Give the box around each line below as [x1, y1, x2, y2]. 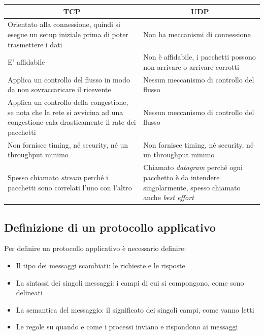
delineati [16, 287, 43, 298]
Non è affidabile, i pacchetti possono [143, 51, 256, 62]
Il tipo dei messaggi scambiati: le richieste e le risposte [16, 260, 185, 270]
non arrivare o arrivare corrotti [143, 61, 239, 72]
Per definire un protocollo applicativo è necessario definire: [4, 243, 186, 254]
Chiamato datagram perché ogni [143, 162, 243, 173]
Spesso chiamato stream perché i [8, 172, 108, 182]
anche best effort [143, 192, 194, 203]
